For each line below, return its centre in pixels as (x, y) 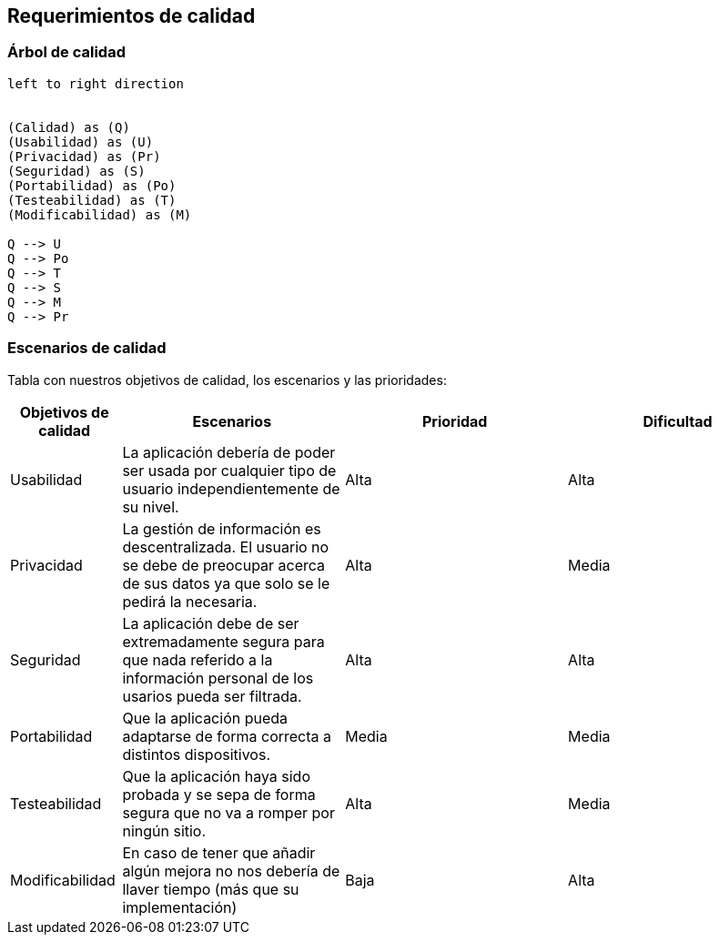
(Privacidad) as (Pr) (84, 156)
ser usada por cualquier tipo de (229, 470)
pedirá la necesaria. (190, 601)
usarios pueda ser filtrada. (212, 696)
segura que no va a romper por (228, 812)
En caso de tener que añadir (219, 852)
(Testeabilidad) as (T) (92, 200)
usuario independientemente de (231, 488)
